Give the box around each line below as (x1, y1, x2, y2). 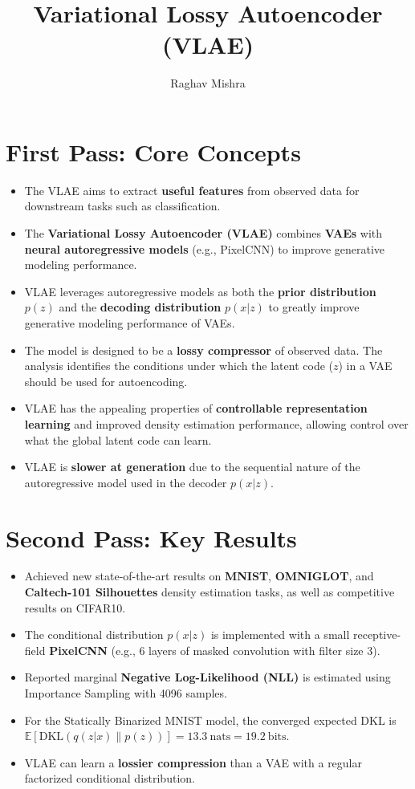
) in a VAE (338, 357, 393, 374)
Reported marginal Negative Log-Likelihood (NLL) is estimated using (24, 669, 391, 685)
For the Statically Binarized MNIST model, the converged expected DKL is (24, 711, 397, 728)
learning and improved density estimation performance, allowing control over (24, 415, 409, 432)
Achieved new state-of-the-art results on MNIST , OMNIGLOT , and (24, 567, 374, 584)
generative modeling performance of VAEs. (24, 315, 235, 331)
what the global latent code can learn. (24, 431, 212, 448)
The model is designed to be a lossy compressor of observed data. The (24, 341, 383, 358)
